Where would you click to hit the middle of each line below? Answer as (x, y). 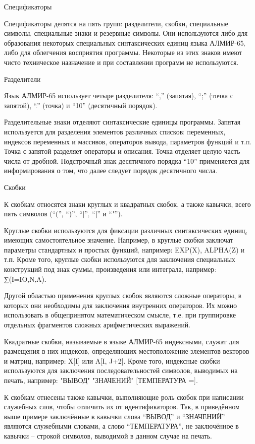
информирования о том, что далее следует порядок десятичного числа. (111, 170)
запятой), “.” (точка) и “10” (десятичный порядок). (81, 105)
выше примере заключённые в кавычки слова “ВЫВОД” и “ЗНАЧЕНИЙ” (115, 416)
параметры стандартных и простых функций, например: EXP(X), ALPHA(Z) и (124, 249)
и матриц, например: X (39, 360)
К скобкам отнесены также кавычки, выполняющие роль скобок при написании (124, 397)
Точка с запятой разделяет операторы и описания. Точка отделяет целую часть (122, 151)
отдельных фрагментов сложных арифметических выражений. (97, 325)
